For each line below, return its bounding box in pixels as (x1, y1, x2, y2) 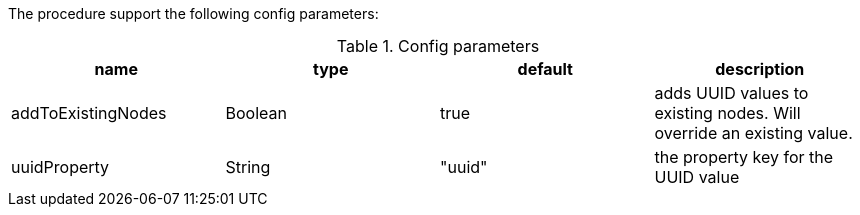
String (225, 157, 271, 177)
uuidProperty (11, 157, 110, 177)
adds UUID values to (654, 83, 809, 103)
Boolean (225, 103, 287, 123)
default (517, 59, 573, 79)
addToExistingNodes (11, 103, 167, 123)
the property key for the (654, 147, 834, 167)
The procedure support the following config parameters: (8, 5, 379, 22)
